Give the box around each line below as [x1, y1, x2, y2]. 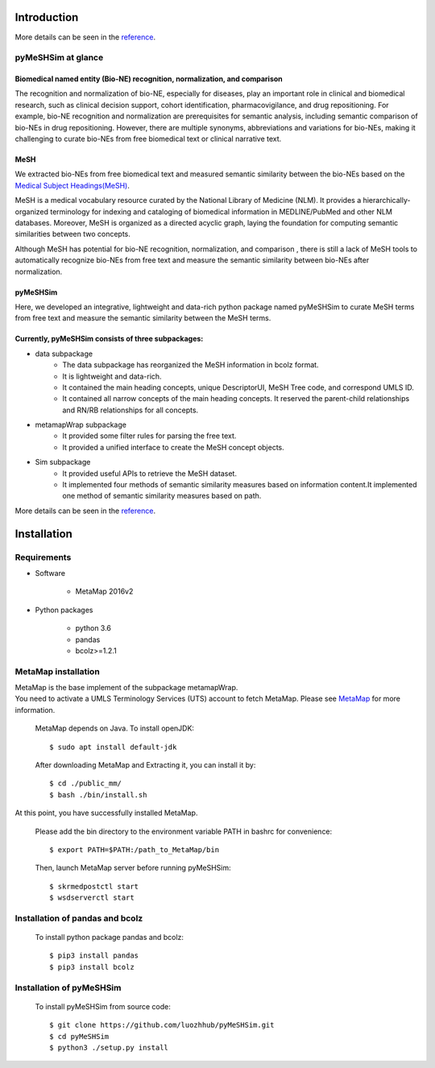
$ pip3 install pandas [49, 951, 139, 960]
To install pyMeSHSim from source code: [35, 1001, 171, 1011]
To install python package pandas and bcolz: [35, 933, 184, 942]
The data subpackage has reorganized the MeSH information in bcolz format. [62, 360, 319, 370]
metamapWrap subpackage [35, 420, 126, 430]
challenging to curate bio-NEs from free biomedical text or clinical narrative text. [14, 134, 282, 144]
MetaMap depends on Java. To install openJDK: [35, 723, 195, 733]
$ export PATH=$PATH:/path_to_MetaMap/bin [49, 845, 220, 854]
